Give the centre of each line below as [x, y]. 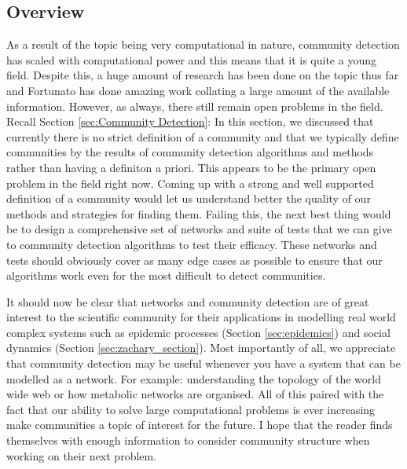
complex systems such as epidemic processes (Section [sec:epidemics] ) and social [198, 332]
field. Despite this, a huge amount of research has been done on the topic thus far [203, 75]
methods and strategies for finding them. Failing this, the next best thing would [199, 213]
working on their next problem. [82, 455]
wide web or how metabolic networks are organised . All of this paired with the [195, 394]
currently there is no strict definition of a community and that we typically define [203, 136]
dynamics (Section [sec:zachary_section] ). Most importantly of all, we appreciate [201, 348]
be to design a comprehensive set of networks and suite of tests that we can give [199, 229]
